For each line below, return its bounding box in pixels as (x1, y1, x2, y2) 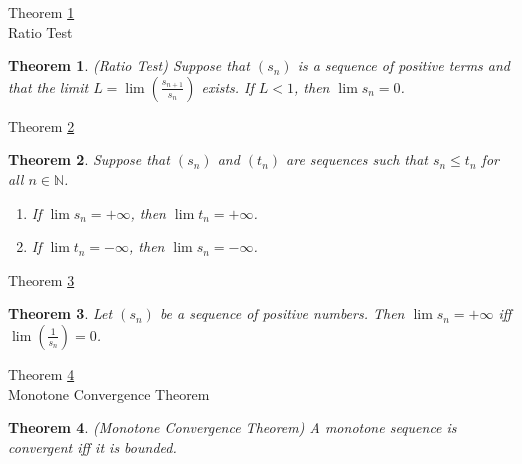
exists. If (201, 76, 254, 97)
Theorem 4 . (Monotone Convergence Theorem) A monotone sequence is (8, 417, 457, 438)
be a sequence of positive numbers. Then (159, 303, 405, 324)
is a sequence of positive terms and (297, 55, 511, 76)
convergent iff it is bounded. (8, 436, 177, 457)
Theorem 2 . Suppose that (8, 149, 170, 170)
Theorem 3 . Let (8, 303, 113, 324)
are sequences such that (286, 149, 428, 170)
